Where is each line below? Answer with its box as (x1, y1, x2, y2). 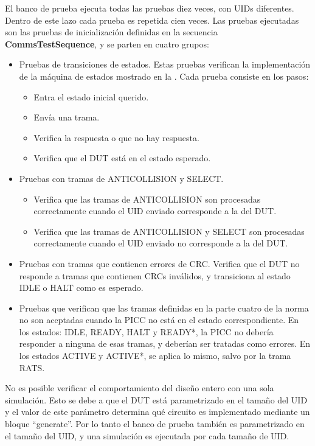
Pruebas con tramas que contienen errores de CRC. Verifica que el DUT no (19, 257, 300, 270)
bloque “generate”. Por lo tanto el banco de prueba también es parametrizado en (5, 417, 305, 430)
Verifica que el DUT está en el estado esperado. (33, 152, 211, 164)
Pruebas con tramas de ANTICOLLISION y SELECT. (19, 172, 224, 184)
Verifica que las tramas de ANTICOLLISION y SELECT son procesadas (33, 225, 305, 237)
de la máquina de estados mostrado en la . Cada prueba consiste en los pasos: (19, 69, 309, 82)
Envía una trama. (33, 111, 100, 124)
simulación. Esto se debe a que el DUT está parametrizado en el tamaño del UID (5, 393, 308, 406)
